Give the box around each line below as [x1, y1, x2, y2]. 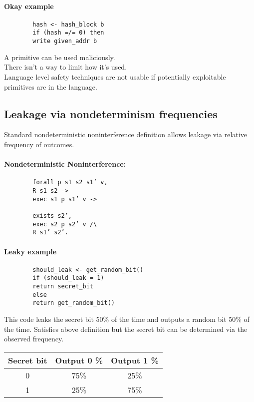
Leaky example [4, 246, 57, 256]
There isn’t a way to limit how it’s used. [4, 62, 127, 72]
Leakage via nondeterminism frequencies [4, 106, 218, 121]
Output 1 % [111, 354, 159, 366]
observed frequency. [4, 333, 64, 344]
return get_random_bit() [32, 299, 115, 307]
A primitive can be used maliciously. [4, 52, 115, 62]
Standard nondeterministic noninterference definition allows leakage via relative [4, 129, 247, 140]
